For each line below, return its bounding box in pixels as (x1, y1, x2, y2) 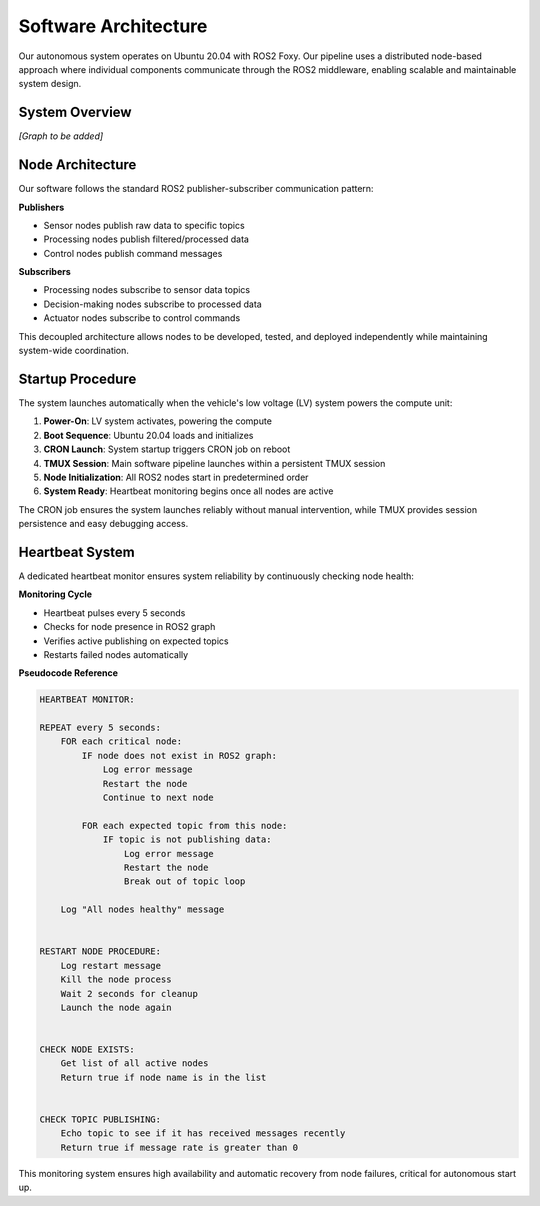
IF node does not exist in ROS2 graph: (81, 750, 277, 761)
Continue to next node (102, 792, 214, 804)
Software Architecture (18, 15, 208, 37)
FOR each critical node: (60, 736, 183, 747)
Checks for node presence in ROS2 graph (43, 621, 216, 633)
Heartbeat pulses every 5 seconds (43, 606, 186, 619)
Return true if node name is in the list (60, 1071, 267, 1083)
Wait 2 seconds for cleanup (60, 988, 199, 999)
